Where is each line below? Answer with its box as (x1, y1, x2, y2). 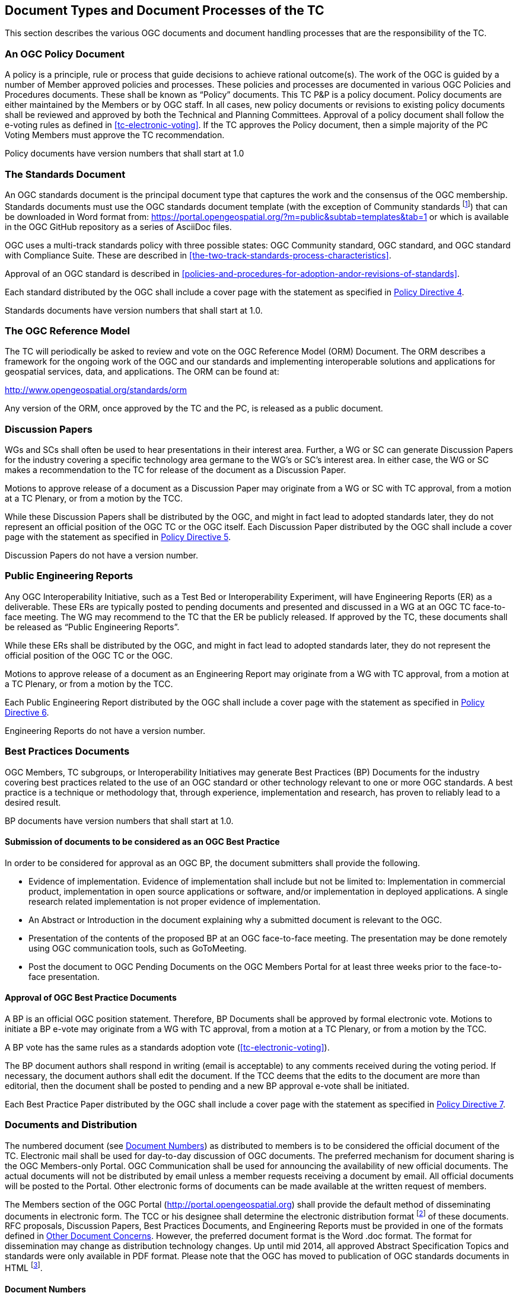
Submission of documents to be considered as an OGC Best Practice (5, 837, 280, 847)
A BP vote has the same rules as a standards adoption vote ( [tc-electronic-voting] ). (5, 1042, 330, 1053)
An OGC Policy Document (5, 47, 125, 60)
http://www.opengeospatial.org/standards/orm (5, 385, 187, 395)
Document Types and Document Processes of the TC (5, 3, 324, 18)
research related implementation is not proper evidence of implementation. (28, 896, 321, 906)
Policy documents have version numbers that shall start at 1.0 (5, 148, 244, 159)
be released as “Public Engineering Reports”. (5, 621, 180, 632)
